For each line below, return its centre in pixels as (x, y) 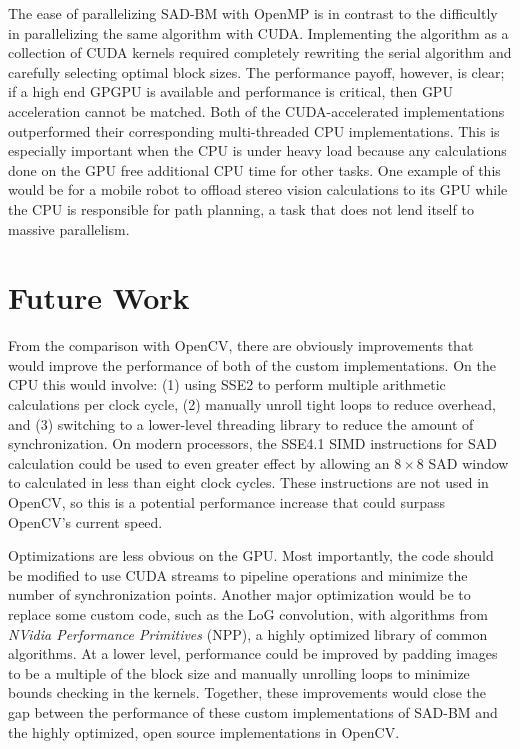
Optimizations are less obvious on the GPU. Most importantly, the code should (251, 555)
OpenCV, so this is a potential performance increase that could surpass (227, 502)
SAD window (468, 462)
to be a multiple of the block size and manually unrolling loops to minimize (239, 672)
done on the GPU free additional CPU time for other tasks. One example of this (254, 169)
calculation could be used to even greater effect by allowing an (199, 462)
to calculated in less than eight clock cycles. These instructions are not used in (248, 482)
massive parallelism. (69, 228)
